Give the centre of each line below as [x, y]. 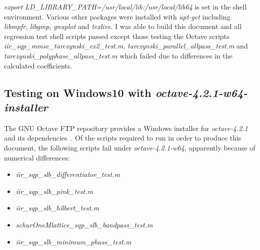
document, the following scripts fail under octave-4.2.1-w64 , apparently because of [130, 147]
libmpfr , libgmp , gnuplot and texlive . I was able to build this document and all [123, 26]
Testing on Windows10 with [78, 92]
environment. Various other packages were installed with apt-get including [117, 16]
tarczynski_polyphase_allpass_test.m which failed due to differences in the [118, 55]
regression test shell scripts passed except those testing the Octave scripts [117, 36]
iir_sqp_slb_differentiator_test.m [68, 174]
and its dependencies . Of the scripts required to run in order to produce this [123, 138]
